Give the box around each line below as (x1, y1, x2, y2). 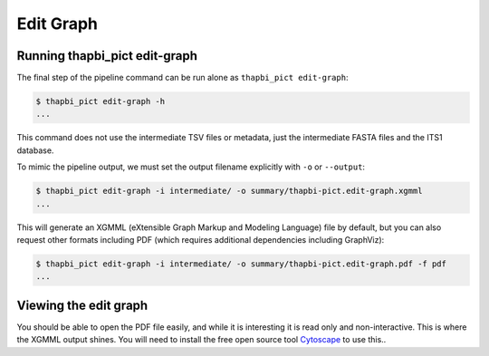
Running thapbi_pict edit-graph (16, 48, 198, 63)
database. (16, 145, 54, 156)
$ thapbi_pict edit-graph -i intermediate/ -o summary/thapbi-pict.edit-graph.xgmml (35, 186, 423, 197)
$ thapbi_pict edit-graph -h (35, 96, 166, 107)
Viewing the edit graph (16, 297, 149, 313)
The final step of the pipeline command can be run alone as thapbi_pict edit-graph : (16, 72, 349, 83)
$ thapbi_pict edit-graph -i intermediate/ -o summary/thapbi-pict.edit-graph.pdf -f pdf (35, 258, 447, 269)
